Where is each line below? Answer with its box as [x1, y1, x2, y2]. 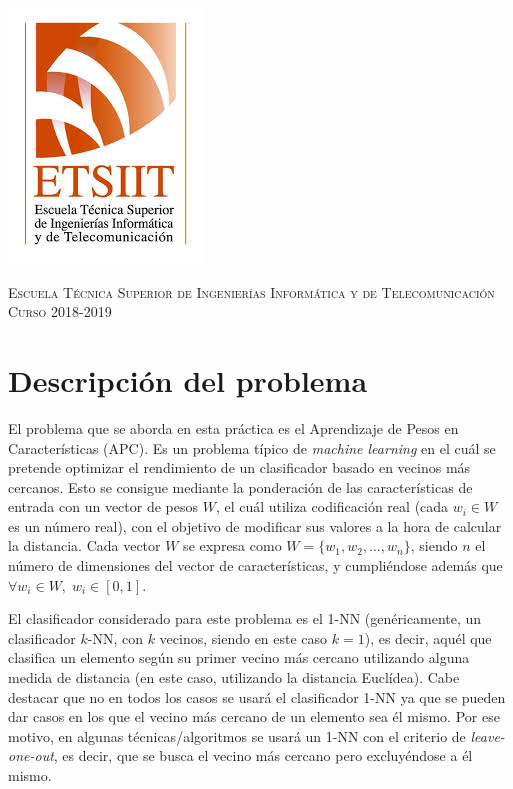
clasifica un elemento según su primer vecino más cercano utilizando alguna [8, 647, 470, 668]
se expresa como [183, 535, 282, 556]
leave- [470, 725, 505, 746]
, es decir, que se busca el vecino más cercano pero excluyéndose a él [53, 745, 473, 766]
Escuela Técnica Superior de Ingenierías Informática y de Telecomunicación [8, 281, 495, 302]
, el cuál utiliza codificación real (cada [215, 496, 449, 517]
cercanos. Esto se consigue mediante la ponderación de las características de [8, 476, 473, 497]
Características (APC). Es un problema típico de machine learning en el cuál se [8, 437, 496, 458]
